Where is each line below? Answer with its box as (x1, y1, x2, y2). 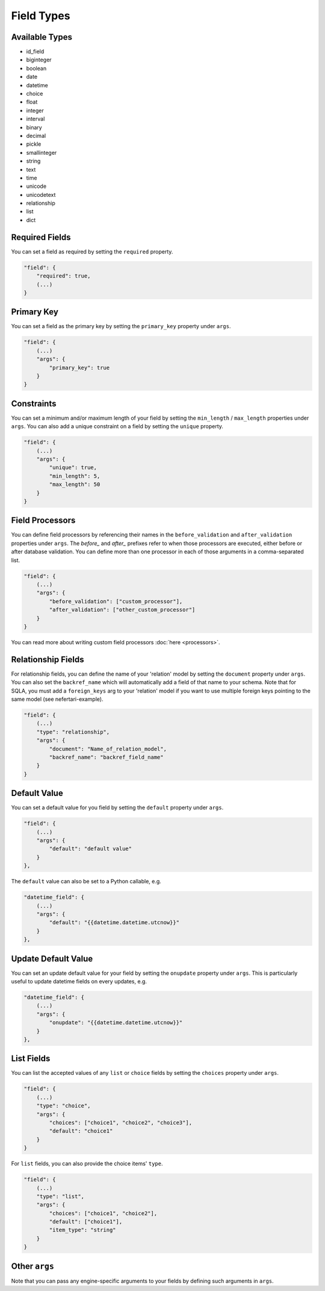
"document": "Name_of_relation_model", (49, 745, 167, 752)
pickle (26, 140, 42, 148)
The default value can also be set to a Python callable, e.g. (11, 878, 162, 885)
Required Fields (11, 232, 72, 242)
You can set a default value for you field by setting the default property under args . (11, 804, 224, 811)
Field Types (11, 9, 70, 22)
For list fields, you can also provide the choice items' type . (11, 1160, 163, 1168)
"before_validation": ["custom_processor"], (49, 598, 183, 605)
